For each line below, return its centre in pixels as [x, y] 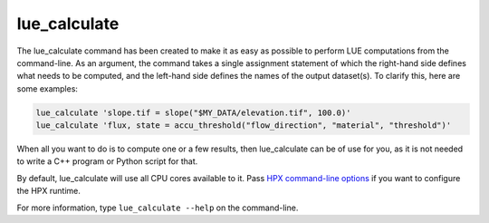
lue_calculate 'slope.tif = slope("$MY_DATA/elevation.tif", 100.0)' [193, 112]
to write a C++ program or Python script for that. [107, 161]
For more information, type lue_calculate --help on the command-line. [158, 208]
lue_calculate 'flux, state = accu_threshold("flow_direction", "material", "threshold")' [244, 126]
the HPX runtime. [49, 191]
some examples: [48, 88]
